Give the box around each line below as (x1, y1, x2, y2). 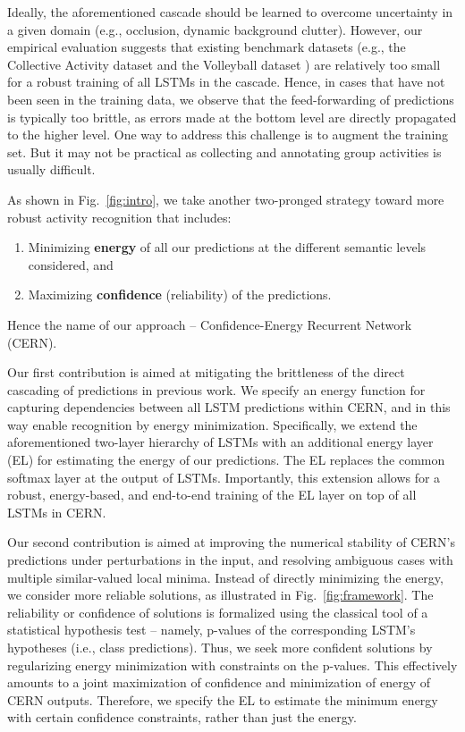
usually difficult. (7, 160, 96, 179)
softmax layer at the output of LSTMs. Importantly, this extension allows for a (7, 467, 441, 486)
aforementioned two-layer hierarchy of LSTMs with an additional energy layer (7, 433, 434, 451)
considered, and (28, 255, 114, 273)
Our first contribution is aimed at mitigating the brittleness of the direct (7, 363, 405, 382)
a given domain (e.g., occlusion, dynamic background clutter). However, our (7, 20, 423, 38)
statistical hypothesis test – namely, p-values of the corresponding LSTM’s (7, 620, 416, 639)
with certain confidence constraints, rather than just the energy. (7, 708, 357, 727)
